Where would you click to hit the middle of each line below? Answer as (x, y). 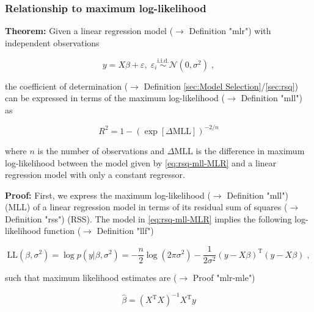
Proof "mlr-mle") (224, 278)
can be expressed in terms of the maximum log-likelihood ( (115, 98)
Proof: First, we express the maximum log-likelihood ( (108, 195)
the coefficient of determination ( (67, 86)
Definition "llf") (125, 231)
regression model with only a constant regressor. (95, 175)
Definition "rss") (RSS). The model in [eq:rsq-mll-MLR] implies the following (148, 218)
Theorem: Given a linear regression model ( (89, 31)
